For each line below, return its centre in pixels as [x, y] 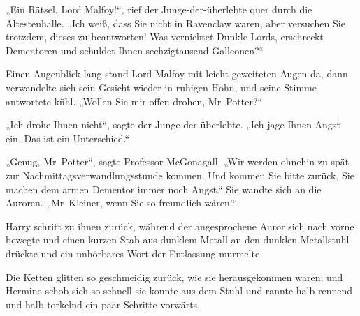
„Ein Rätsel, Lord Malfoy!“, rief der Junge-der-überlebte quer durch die [159, 9]
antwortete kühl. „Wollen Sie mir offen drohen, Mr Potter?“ [134, 101]
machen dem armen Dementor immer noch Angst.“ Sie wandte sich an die [164, 189]
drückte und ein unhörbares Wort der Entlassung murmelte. [134, 253]
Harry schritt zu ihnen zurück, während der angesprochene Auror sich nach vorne [180, 226]
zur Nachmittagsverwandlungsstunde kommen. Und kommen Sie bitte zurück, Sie [180, 175]
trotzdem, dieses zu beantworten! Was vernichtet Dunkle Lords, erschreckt [165, 37]
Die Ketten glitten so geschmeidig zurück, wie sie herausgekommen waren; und [174, 277]
